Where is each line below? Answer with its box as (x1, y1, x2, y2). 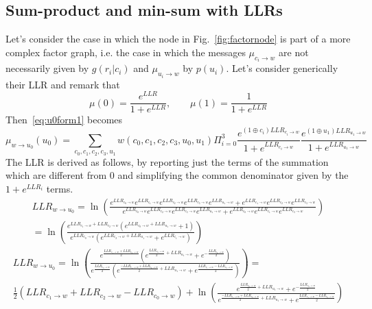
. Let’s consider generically (226, 61, 338, 75)
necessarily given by (5, 61, 89, 75)
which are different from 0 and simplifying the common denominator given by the (5, 168, 349, 182)
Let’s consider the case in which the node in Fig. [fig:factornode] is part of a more (5, 32, 351, 46)
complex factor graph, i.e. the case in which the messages (5, 45, 246, 59)
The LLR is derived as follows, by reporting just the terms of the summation (5, 154, 329, 169)
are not (279, 45, 309, 59)
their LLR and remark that (5, 77, 120, 91)
